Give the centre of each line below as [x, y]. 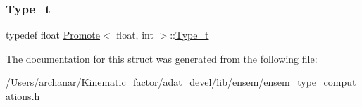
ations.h [23, 96]
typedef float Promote [53, 35]
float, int [135, 35]
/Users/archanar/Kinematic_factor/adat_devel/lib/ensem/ [135, 82]
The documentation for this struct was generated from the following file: [162, 58]
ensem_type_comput [310, 82]
